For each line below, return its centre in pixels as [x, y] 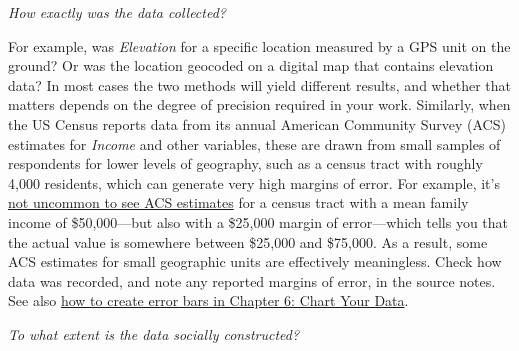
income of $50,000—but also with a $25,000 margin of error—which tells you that [258, 221]
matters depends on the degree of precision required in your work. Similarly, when [259, 104]
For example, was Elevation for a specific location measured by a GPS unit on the [259, 45]
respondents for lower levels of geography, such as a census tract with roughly [245, 163]
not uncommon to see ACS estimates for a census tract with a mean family [238, 202]
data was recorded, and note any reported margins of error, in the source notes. [252, 280]
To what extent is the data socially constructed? [154, 333]
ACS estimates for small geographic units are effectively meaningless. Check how [255, 261]
